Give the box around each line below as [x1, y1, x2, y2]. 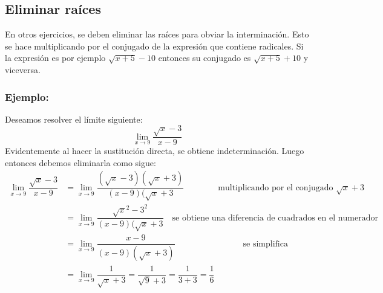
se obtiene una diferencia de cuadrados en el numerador [172, 213, 378, 222]
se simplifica [243, 239, 288, 248]
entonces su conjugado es [158, 51, 251, 64]
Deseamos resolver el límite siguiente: [5, 112, 143, 125]
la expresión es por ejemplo [5, 51, 106, 64]
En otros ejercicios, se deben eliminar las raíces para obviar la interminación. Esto [5, 28, 309, 40]
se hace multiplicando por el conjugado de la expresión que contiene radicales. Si [5, 39, 304, 52]
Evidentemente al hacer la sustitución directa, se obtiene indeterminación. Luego [5, 144, 304, 157]
